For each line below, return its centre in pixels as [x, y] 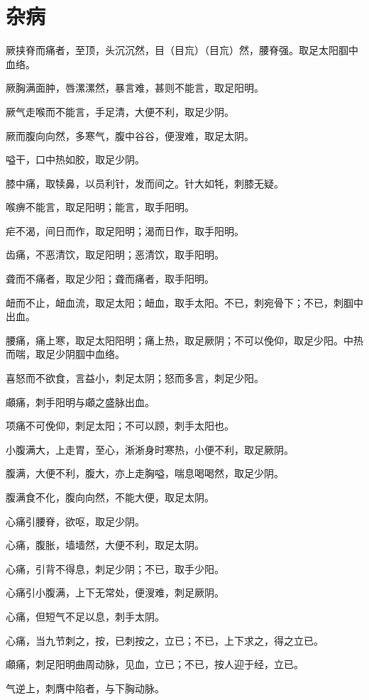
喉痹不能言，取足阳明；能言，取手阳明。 [100, 207]
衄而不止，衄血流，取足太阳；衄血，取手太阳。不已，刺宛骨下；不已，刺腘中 [184, 302]
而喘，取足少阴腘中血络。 [65, 354]
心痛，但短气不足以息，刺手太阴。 [85, 616]
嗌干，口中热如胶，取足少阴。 [75, 159]
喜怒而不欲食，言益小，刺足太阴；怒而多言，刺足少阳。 [135, 378]
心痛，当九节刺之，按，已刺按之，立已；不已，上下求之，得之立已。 [165, 640]
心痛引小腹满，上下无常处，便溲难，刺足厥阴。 [115, 592]
